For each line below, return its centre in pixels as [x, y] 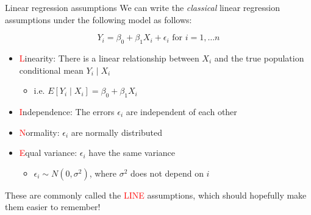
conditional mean [51, 70]
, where [103, 173]
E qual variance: [48, 153]
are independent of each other [181, 111]
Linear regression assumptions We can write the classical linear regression [142, 7]
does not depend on [167, 173]
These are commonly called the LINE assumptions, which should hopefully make [156, 195]
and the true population [259, 58]
